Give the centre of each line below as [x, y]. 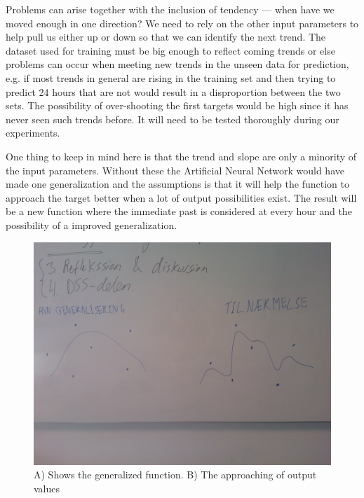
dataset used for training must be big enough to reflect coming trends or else [170, 50]
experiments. [33, 133]
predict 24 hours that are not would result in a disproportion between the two [173, 91]
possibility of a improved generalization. [92, 224]
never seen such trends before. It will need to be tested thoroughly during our [173, 119]
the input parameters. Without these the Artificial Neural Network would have [175, 170]
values [47, 488]
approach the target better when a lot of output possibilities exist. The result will [181, 197]
